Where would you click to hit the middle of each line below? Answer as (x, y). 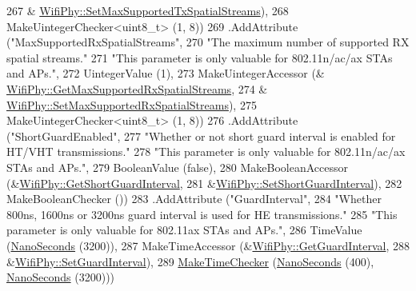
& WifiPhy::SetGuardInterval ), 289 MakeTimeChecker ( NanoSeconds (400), (190, 261)
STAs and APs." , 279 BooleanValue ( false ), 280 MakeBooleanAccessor (178, 167)
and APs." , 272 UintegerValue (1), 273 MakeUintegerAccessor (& (166, 73)
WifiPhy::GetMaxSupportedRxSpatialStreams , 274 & (137, 88)
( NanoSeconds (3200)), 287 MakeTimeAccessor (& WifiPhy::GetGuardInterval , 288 (208, 245)
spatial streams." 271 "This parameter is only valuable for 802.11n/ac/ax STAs (200, 57)
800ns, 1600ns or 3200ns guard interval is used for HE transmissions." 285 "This (202, 214)
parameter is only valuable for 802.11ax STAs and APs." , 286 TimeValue (184, 230)
